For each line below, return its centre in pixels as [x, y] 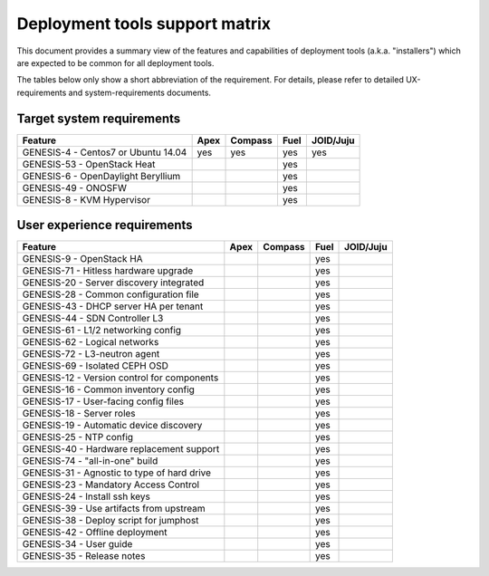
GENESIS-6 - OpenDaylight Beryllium [101, 176]
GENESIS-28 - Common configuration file [110, 294]
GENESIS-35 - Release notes [84, 556]
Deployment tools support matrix [144, 24]
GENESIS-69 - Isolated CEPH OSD [96, 366]
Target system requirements [99, 118]
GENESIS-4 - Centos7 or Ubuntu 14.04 [105, 152]
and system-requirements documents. [140, 92]
